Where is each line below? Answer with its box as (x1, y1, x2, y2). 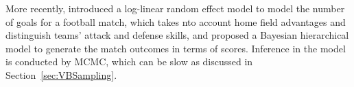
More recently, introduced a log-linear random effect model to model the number (5, 1, 345, 15)
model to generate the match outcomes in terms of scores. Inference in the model (5, 41, 346, 55)
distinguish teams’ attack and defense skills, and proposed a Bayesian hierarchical (5, 28, 349, 42)
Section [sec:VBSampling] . (5, 67, 117, 82)
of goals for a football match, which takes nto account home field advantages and (5, 14, 346, 29)
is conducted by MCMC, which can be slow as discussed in (5, 54, 253, 69)
